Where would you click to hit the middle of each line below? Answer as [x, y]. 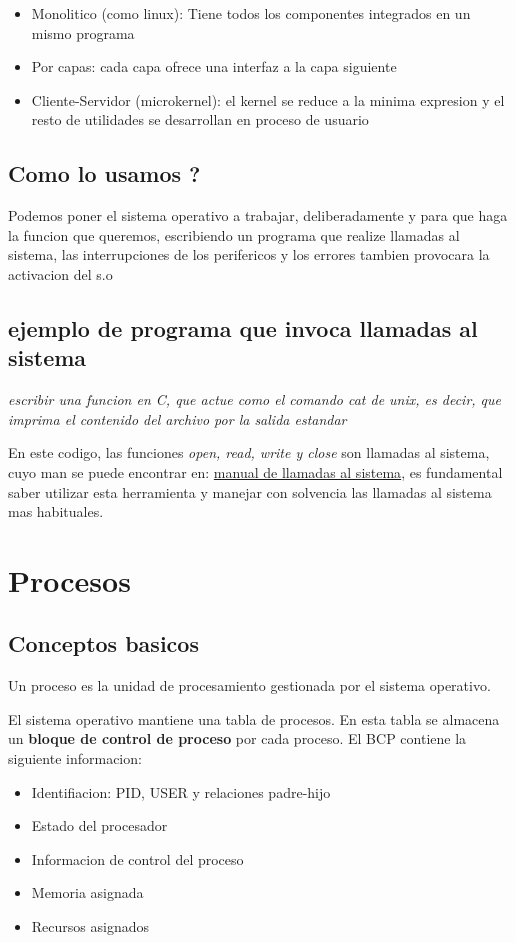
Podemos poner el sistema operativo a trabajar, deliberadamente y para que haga [258, 215]
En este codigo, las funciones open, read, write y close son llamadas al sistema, [249, 452]
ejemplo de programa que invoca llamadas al [243, 327]
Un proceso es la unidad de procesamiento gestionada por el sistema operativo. [249, 685]
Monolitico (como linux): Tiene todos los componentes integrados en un [251, 13]
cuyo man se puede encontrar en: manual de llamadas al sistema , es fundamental [255, 471]
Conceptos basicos [103, 643]
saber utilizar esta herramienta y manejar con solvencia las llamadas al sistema [250, 491]
